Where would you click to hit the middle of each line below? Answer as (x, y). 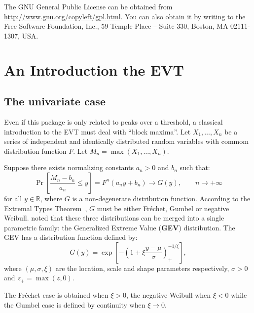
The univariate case (55, 101)
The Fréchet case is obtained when (56, 294)
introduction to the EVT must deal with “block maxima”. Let (97, 131)
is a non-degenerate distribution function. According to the (161, 198)
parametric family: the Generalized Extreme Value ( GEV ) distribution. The (120, 227)
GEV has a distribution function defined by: (71, 237)
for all (13, 198)
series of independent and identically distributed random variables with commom (126, 141)
